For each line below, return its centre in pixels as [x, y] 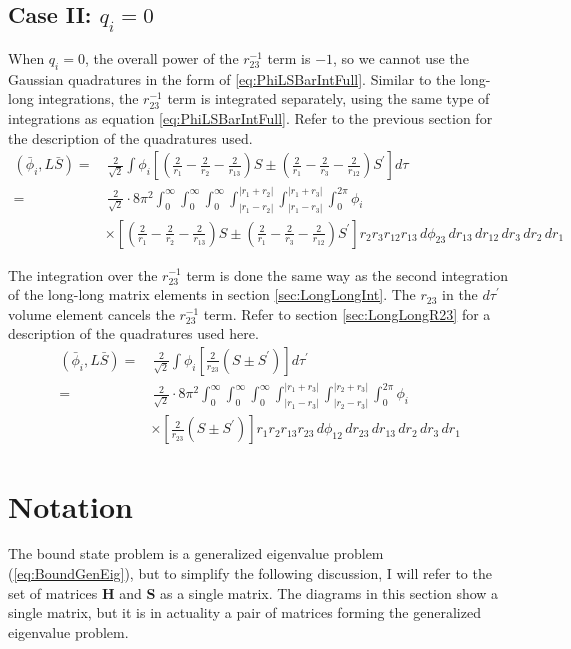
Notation [70, 505]
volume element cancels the [91, 313]
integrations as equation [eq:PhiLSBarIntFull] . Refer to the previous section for [250, 117]
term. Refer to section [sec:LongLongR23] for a [347, 313]
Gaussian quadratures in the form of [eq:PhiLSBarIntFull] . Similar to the [232, 78]
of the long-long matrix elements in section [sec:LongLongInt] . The [212, 294]
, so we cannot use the [401, 58]
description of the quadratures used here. [133, 333]
